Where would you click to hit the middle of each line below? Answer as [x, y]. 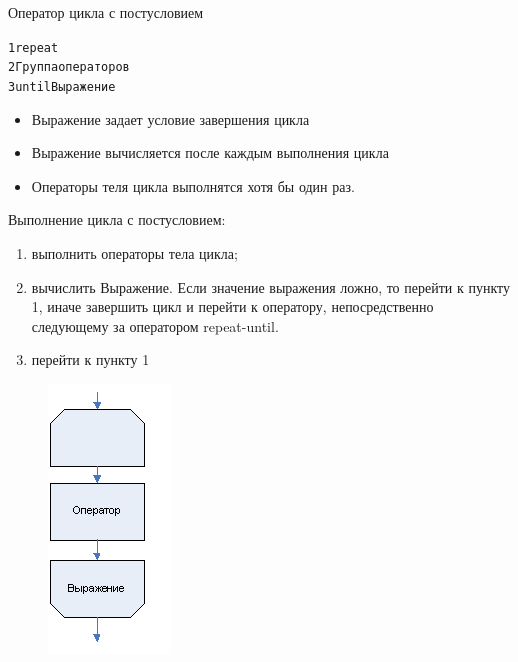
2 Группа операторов [69, 67]
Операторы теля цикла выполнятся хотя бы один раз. [193, 185]
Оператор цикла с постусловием [106, 12]
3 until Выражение [62, 86]
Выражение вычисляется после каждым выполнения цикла [210, 152]
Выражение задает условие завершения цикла [170, 118]
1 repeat [33, 47]
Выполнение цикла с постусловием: [117, 219]
